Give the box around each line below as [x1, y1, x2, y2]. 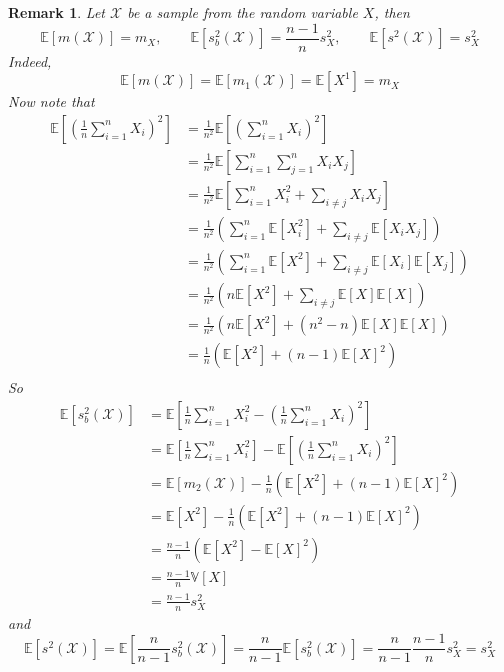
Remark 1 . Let [8, 2, 105, 22]
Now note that [8, 91, 95, 112]
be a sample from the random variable [127, 2, 358, 22]
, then [374, 2, 410, 22]
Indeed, [8, 50, 52, 71]
